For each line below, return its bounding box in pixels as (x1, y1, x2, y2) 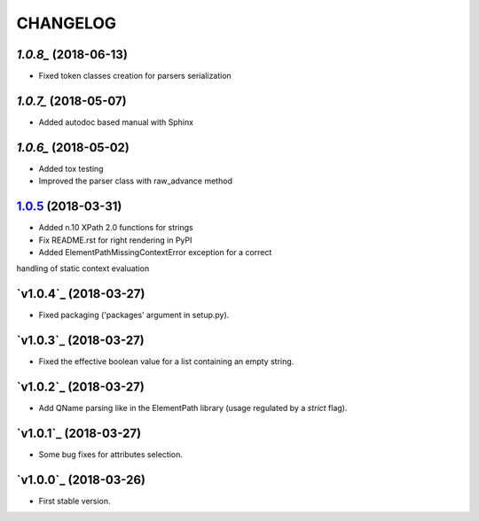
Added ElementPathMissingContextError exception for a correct (38, 246, 272, 257)
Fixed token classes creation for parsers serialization (38, 71, 232, 82)
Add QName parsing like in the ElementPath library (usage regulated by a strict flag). (38, 403, 348, 414)
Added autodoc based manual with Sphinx (38, 116, 194, 128)
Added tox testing (38, 163, 104, 174)
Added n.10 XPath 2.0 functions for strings (38, 222, 194, 233)
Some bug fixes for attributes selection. (38, 448, 184, 460)
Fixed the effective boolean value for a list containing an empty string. (38, 356, 294, 367)
